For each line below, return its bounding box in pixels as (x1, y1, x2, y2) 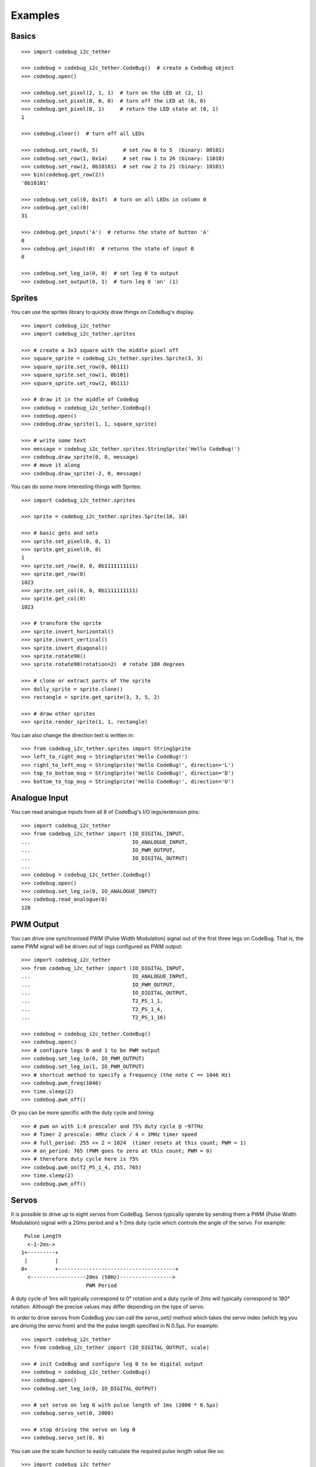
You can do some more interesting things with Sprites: (11, 483, 142, 490)
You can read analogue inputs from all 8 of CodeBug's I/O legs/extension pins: (11, 809, 200, 816)
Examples (11, 9, 60, 22)
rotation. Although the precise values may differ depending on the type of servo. (11, 1303, 205, 1310)
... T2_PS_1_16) (21, 1014, 167, 1021)
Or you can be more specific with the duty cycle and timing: (11, 1109, 155, 1116)
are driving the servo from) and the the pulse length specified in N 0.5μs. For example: (11, 1322, 219, 1329)
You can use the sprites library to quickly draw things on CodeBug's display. (11, 309, 195, 316)
